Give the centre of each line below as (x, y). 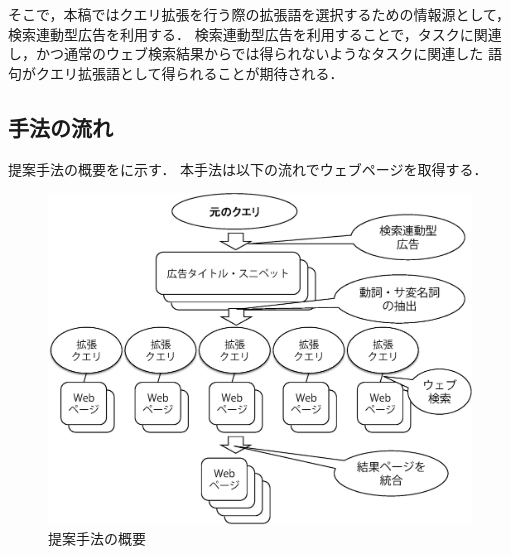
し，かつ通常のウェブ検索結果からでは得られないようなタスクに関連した (246, 53)
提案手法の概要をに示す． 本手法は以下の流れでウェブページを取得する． (248, 168)
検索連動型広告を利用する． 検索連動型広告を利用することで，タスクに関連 (255, 33)
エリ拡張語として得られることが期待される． (196, 72)
